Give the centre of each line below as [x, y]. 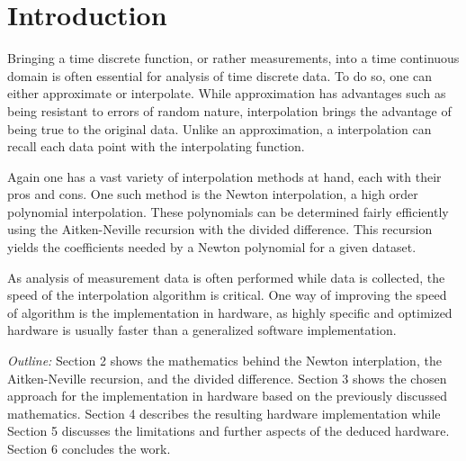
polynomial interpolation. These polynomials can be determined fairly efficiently [228, 211]
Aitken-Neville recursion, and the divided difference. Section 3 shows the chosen [227, 378]
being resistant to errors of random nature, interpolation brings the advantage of [229, 110]
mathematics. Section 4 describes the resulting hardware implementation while [224, 413]
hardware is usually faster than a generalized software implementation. [202, 330]
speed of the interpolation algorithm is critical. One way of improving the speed [227, 295]
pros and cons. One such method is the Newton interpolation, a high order [213, 194]
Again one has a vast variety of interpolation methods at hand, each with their [224, 176]
